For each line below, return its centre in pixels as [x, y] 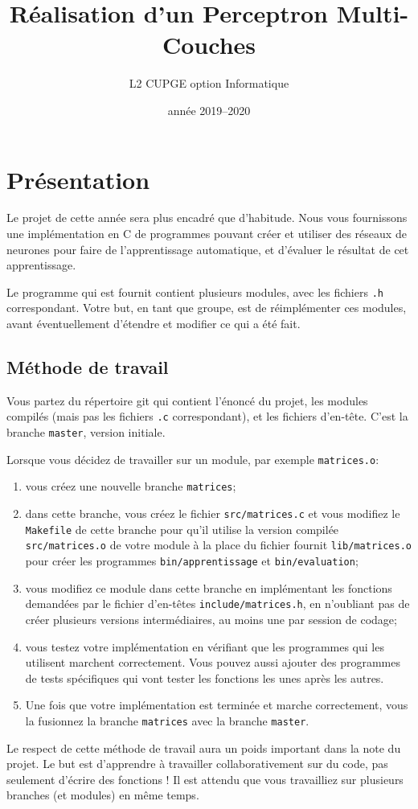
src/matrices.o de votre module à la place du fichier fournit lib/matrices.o [218, 545]
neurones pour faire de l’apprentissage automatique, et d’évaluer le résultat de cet [208, 249]
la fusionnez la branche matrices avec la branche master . [167, 720]
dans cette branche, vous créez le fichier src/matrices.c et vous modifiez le [213, 513]
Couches [209, 45]
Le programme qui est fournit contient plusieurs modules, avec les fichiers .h [195, 292]
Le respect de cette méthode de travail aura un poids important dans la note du [204, 747]
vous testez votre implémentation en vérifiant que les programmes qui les [205, 646]
